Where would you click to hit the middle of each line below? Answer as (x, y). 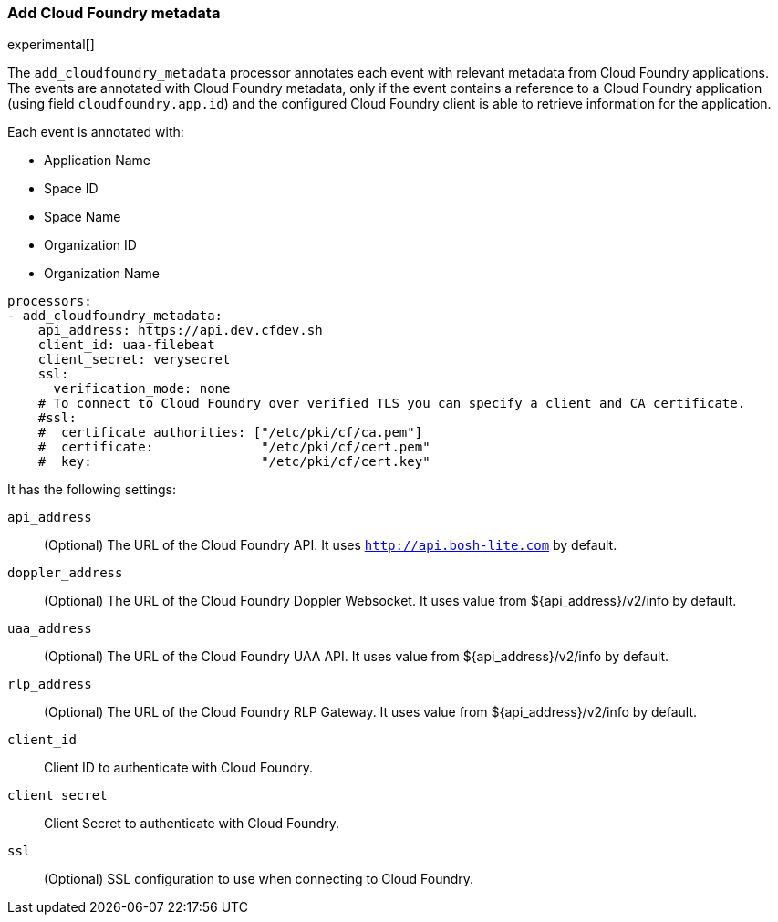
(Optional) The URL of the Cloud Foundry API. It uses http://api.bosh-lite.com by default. (331, 545)
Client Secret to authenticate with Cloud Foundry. (192, 824)
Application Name (97, 161)
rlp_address (50, 684)
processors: (50, 301)
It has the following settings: (92, 490)
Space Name (83, 217)
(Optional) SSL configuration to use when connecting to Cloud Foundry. (259, 879)
